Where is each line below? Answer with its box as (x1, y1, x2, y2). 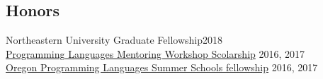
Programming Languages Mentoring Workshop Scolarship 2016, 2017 (6, 46, 305, 61)
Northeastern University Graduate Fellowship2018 (6, 32, 222, 47)
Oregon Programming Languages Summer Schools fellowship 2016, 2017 (6, 60, 318, 75)
